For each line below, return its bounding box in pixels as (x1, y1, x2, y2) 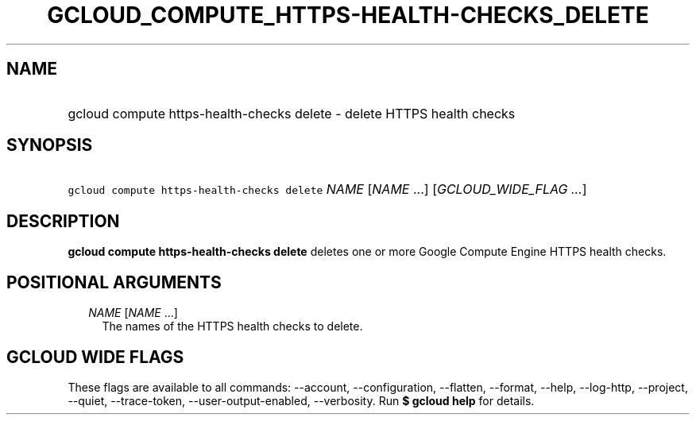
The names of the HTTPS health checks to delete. (102, 319, 363, 334)
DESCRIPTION (6, 210, 120, 231)
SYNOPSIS (6, 135, 93, 156)
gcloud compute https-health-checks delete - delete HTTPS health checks (68, 105, 516, 122)
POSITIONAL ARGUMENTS (6, 272, 222, 292)
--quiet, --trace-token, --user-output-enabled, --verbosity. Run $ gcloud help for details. (68, 393, 535, 407)
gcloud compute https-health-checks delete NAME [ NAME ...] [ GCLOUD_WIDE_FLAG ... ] (68, 181, 587, 198)
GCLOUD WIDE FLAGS (6, 346, 184, 367)
